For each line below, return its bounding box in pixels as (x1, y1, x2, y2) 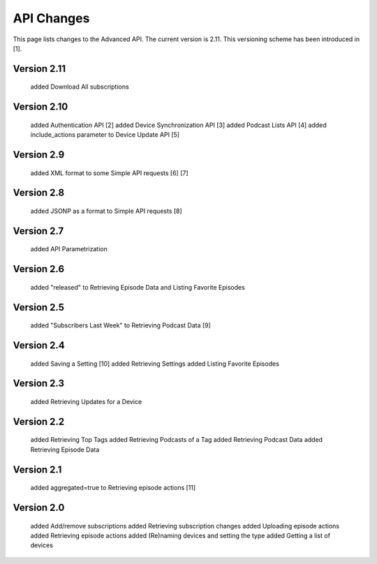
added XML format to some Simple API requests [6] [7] (30, 168, 188, 177)
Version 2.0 (13, 502, 65, 513)
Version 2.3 (13, 378, 65, 389)
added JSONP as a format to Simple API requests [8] (30, 207, 183, 215)
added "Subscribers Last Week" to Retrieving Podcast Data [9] (30, 321, 211, 329)
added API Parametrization (30, 245, 108, 253)
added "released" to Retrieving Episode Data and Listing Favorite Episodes (30, 283, 246, 291)
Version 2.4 (13, 339, 66, 351)
